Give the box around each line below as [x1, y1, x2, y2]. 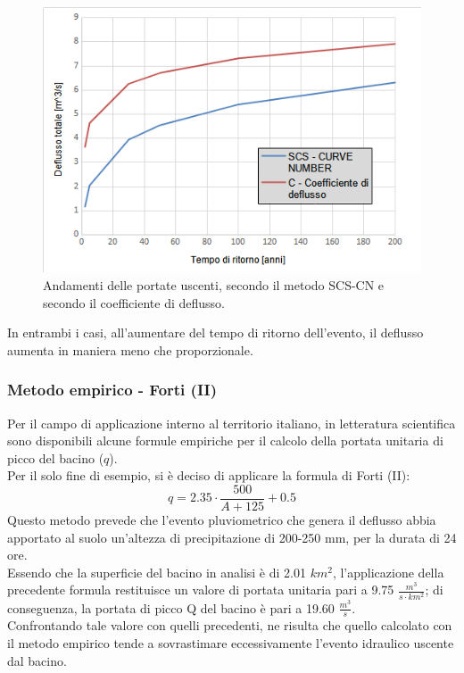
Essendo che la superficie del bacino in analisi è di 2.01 [7, 562, 306, 581]
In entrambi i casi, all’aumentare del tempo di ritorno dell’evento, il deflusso [7, 323, 424, 342]
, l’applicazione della [332, 562, 444, 581]
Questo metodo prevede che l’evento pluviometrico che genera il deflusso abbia [7, 511, 436, 529]
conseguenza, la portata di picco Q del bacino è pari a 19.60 [7, 598, 335, 617]
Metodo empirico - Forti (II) [7, 378, 218, 401]
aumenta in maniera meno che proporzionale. [7, 340, 253, 359]
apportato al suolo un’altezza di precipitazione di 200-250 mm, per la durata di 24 [7, 528, 457, 546]
